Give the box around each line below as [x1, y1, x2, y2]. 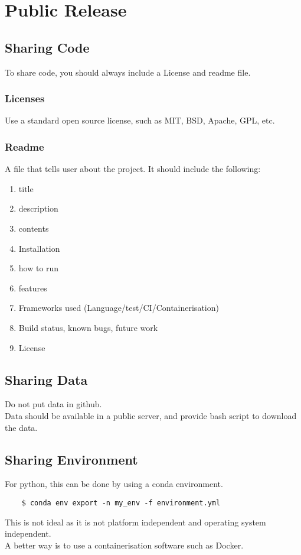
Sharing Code [5, 38, 90, 56]
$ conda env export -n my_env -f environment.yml [21, 498, 221, 507]
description [18, 202, 58, 215]
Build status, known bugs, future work [18, 321, 158, 333]
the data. [5, 421, 38, 433]
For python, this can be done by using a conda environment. [5, 478, 223, 490]
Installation [18, 242, 60, 254]
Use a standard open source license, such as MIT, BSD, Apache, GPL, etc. [5, 114, 275, 126]
